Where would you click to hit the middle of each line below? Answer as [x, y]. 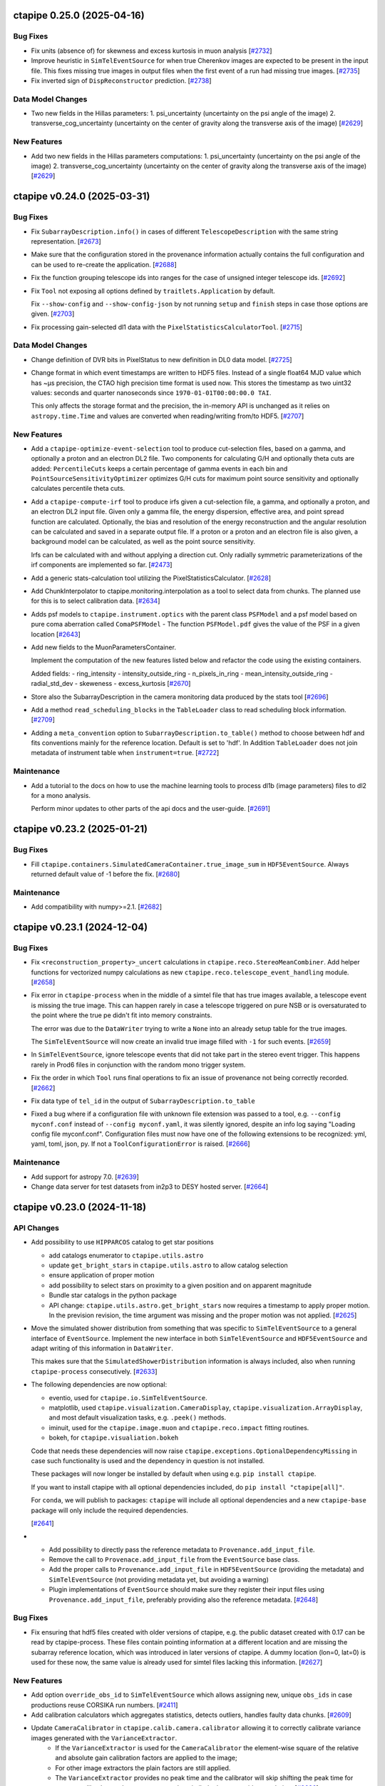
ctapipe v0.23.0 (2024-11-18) [79, 1207]
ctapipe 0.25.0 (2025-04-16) [79, 15]
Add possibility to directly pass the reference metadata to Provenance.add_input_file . [182, 1550]
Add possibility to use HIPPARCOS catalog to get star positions [122, 1242]
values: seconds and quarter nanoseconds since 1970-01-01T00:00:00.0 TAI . [151, 392]
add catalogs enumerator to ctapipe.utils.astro [126, 1255]
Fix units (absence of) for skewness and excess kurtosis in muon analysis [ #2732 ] [152, 51]
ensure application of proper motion [102, 1275]
